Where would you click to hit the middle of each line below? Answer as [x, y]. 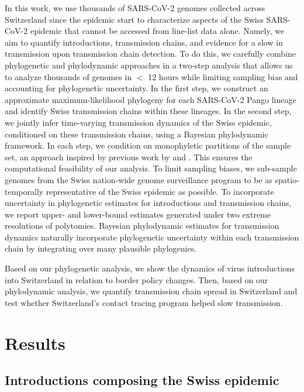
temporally [24, 191]
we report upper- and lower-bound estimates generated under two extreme [138, 214]
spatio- [287, 179]
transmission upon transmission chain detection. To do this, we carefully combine [151, 54]
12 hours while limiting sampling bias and [223, 76]
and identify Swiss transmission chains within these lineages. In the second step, [148, 111]
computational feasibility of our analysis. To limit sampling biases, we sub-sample [151, 168]
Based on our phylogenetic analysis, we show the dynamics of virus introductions [150, 268]
